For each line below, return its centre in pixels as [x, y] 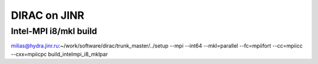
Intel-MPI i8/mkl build [54, 31]
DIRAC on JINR [48, 15]
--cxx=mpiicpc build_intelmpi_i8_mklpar [59, 54]
